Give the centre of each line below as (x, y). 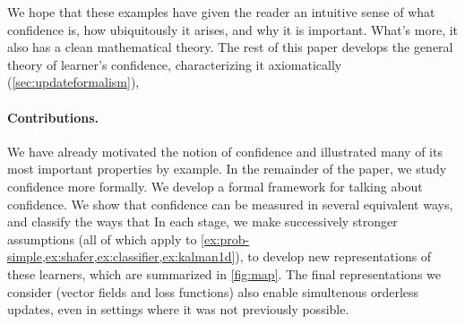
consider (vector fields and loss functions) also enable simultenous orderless (213, 291)
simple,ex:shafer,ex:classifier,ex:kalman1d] (121, 256)
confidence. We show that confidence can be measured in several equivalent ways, (230, 204)
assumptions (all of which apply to (102, 239)
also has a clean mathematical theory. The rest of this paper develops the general (230, 47)
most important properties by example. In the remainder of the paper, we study (227, 169)
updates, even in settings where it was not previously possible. (178, 309)
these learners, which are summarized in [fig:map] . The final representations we (224, 273)
